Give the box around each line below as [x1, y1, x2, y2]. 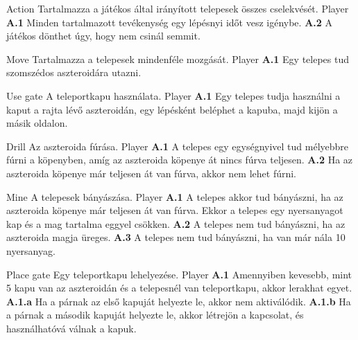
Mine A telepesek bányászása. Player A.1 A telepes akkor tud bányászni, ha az [6, 189, 343, 204]
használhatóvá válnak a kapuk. [6, 321, 137, 335]
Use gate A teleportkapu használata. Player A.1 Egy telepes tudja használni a [6, 88, 341, 102]
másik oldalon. [6, 116, 68, 130]
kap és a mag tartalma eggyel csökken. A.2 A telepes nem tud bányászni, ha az [6, 216, 346, 231]
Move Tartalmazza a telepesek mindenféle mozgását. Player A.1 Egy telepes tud [6, 51, 349, 66]
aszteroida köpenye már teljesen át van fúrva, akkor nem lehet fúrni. [6, 165, 297, 180]
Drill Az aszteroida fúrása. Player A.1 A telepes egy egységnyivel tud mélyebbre [6, 138, 349, 153]
